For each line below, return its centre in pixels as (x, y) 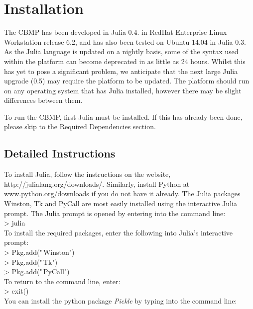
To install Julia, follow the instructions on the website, (87, 174)
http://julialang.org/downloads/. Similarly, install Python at (97, 184)
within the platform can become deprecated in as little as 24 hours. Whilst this (125, 61)
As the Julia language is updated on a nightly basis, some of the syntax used (121, 51)
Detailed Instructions (60, 153)
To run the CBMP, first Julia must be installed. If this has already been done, (123, 116)
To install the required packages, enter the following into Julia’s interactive (119, 232)
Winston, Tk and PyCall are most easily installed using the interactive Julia (121, 203)
